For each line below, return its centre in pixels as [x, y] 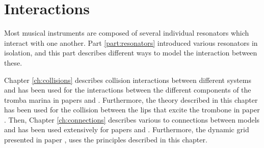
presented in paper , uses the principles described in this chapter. [106, 140]
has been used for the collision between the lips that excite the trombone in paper [132, 110]
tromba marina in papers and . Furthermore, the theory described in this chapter [131, 99]
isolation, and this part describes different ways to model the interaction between [131, 53]
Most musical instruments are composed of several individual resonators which [127, 33]
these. [13, 62]
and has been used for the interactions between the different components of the [128, 90]
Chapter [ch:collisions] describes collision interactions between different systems [128, 80]
